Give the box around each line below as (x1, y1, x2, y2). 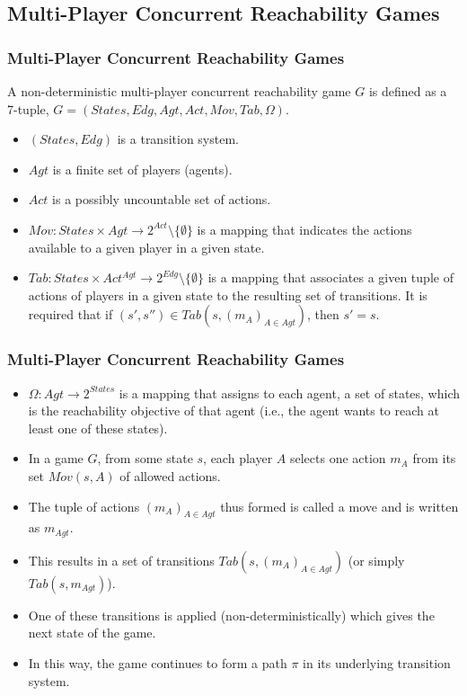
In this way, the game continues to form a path (28, 653, 287, 672)
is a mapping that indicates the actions (197, 219, 412, 238)
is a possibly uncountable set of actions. (52, 190, 271, 209)
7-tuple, (7, 99, 49, 118)
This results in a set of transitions (28, 550, 215, 569)
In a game (28, 449, 84, 468)
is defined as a (368, 82, 447, 100)
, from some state (97, 449, 193, 468)
